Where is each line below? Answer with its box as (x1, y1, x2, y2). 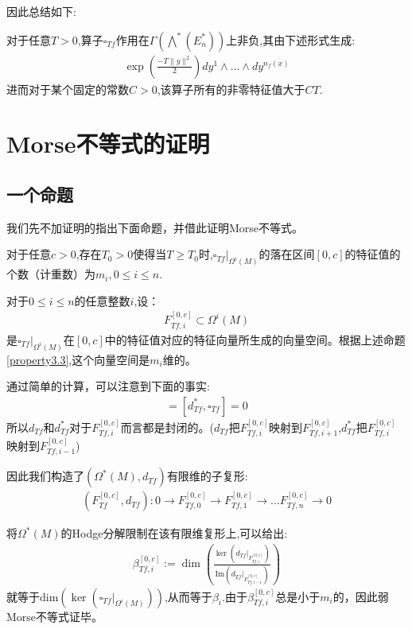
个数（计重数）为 (6, 266, 95, 282)
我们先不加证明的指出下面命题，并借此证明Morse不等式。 (6, 219, 304, 235)
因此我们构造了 (6, 468, 84, 484)
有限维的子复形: (166, 468, 248, 484)
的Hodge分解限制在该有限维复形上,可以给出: (60, 525, 288, 542)
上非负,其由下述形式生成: (226, 31, 356, 48)
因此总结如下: (6, 3, 76, 19)
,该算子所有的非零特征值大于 (157, 80, 305, 97)
